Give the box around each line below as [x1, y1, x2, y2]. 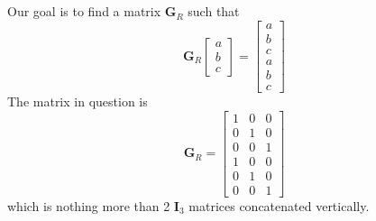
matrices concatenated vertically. [188, 196, 370, 215]
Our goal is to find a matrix [7, 2, 161, 21]
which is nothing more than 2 [7, 196, 170, 215]
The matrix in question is [7, 92, 148, 111]
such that [188, 2, 240, 21]
